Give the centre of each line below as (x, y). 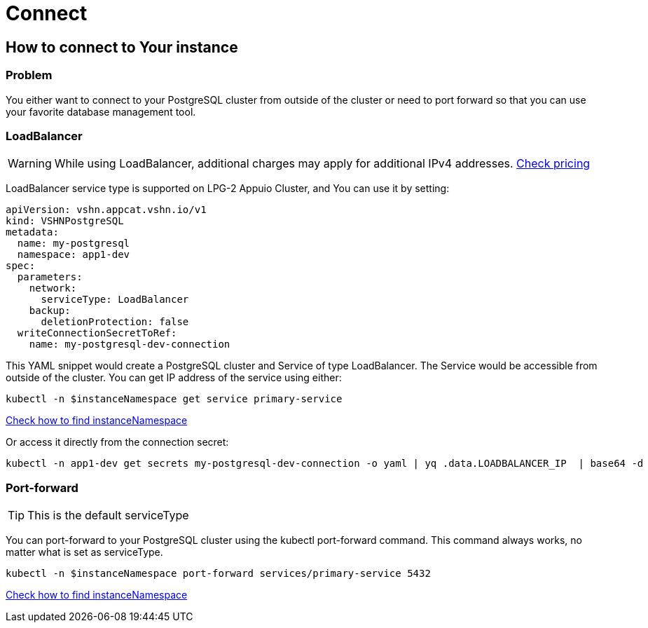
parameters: (50, 277)
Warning (30, 164)
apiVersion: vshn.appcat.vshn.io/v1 (106, 210)
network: (53, 288)
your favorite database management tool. (101, 111)
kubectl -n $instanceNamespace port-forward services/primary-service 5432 (218, 574)
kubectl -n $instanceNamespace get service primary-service (174, 399)
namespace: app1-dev (74, 255)
